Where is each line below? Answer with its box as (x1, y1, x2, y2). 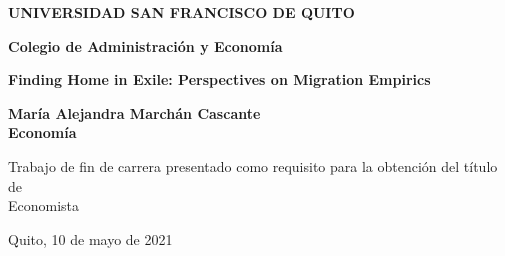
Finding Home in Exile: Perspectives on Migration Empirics (8, 69, 431, 90)
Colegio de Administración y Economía (8, 35, 283, 56)
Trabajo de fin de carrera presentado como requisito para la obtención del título (8, 155, 498, 176)
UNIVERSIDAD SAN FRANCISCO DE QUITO (8, 2, 355, 22)
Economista (8, 195, 80, 216)
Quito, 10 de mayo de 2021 (8, 228, 173, 249)
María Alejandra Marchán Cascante (8, 102, 261, 123)
